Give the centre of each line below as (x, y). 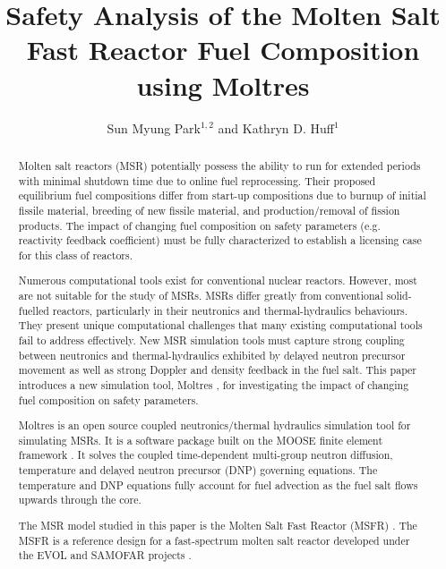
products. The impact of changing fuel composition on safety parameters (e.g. (199, 225)
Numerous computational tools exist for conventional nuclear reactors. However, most (218, 280)
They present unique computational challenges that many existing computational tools (220, 325)
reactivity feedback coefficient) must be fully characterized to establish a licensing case (220, 240)
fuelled (34, 310)
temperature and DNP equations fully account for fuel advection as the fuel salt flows (218, 484)
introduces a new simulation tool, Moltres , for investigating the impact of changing (214, 384)
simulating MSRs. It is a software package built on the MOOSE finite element (201, 440)
